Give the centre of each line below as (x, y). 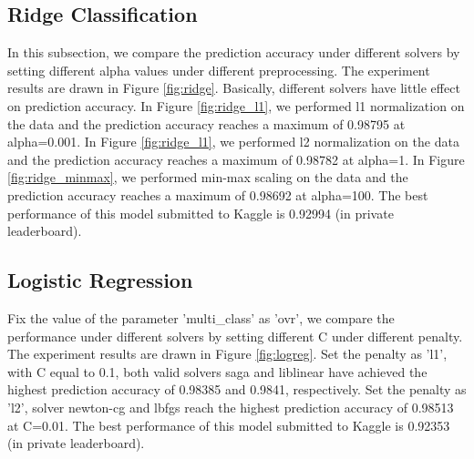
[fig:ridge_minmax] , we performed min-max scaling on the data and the (208, 177)
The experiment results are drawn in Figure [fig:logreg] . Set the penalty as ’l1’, (227, 354)
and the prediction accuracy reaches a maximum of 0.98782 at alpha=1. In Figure (236, 159)
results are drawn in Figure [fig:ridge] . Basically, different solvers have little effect (234, 88)
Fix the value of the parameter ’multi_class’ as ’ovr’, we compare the (201, 317)
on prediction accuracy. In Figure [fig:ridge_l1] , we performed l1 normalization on (236, 105)
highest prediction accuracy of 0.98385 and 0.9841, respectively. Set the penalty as (237, 389)
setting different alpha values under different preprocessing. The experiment (219, 70)
